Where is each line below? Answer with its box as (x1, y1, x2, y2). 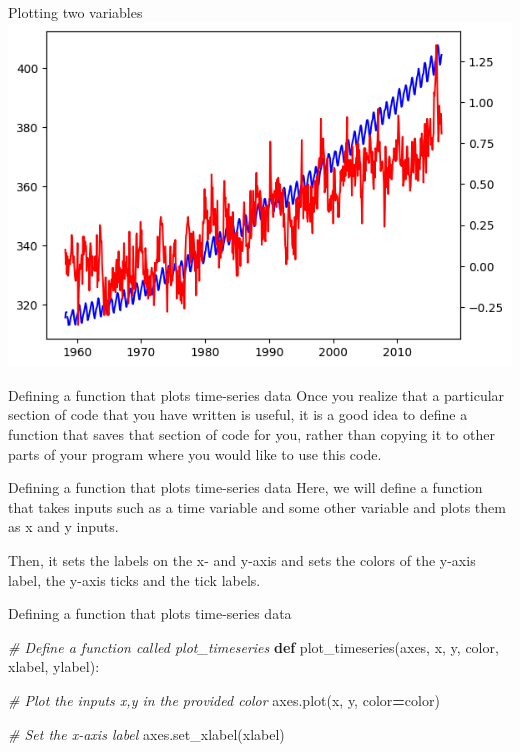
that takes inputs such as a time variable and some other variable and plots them (8, 496, 506, 517)
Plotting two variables (8, 2, 143, 22)
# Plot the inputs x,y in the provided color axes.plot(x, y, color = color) (8, 689, 440, 710)
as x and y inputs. (8, 516, 119, 537)
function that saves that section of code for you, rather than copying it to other (8, 423, 495, 444)
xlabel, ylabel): (8, 656, 100, 677)
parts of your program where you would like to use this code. (8, 443, 382, 464)
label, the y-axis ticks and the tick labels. (8, 569, 261, 590)
